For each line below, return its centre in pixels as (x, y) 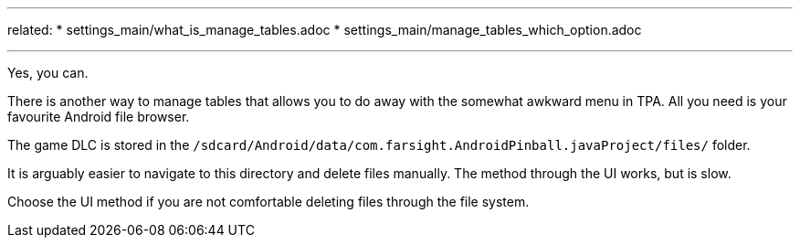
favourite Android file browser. (99, 117)
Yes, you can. (48, 73)
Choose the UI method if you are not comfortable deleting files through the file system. (268, 202)
